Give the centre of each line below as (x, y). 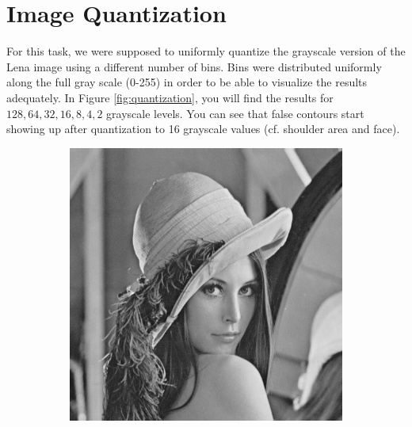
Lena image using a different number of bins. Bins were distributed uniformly (194, 66)
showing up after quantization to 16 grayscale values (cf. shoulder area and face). (203, 129)
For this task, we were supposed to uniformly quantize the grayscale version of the (206, 51)
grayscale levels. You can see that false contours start (235, 113)
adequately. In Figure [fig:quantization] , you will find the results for (170, 97)
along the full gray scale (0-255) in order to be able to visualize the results (187, 82)
